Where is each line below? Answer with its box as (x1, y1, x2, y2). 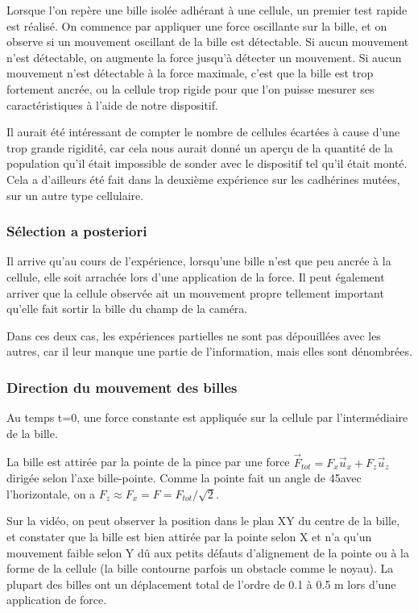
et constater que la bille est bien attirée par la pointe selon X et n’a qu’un (6, 528, 372, 544)
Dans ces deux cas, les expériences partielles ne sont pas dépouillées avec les (6, 327, 381, 344)
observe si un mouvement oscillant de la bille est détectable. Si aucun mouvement (6, 33, 409, 50)
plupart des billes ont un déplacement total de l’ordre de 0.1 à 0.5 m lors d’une (6, 575, 396, 592)
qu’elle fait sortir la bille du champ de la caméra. (6, 300, 248, 317)
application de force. (6, 591, 107, 608)
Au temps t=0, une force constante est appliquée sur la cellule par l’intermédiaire (6, 409, 408, 426)
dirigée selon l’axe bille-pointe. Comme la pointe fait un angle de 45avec (6, 469, 362, 486)
